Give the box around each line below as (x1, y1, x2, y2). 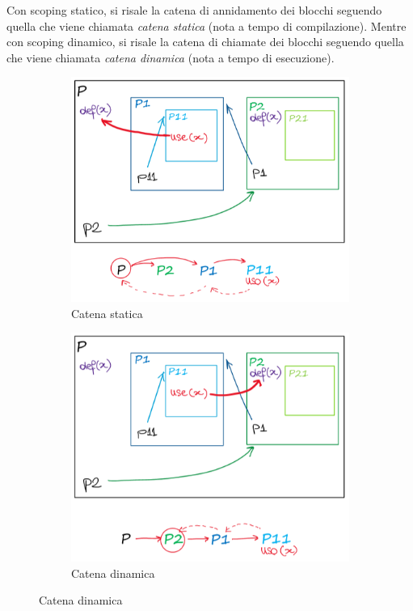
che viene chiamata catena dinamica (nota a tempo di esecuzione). (6, 49, 335, 66)
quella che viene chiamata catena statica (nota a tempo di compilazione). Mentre (6, 17, 407, 34)
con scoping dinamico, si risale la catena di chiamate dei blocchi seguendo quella (6, 33, 404, 50)
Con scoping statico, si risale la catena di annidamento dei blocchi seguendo (6, 2, 382, 18)
